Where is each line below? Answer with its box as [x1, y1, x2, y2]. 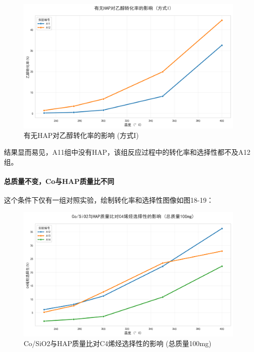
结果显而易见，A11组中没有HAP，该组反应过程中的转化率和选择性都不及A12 [4, 146, 251, 157]
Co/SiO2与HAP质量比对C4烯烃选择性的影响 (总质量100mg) [24, 338, 212, 349]
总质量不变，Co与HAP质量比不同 [4, 176, 114, 186]
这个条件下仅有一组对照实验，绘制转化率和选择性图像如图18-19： [4, 194, 214, 205]
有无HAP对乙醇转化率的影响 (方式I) [24, 130, 139, 140]
